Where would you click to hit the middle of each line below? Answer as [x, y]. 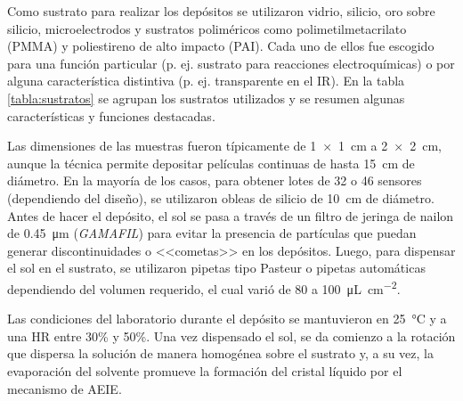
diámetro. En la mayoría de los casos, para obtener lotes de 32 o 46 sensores [215, 180]
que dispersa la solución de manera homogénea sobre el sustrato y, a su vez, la [220, 353]
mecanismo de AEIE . [65, 388]
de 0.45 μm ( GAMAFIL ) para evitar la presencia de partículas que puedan [212, 233]
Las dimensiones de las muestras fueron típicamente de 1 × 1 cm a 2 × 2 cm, [224, 146]
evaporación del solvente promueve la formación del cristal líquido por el [205, 370]
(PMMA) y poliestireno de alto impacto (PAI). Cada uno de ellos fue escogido [221, 46]
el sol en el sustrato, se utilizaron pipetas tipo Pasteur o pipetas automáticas [216, 268]
